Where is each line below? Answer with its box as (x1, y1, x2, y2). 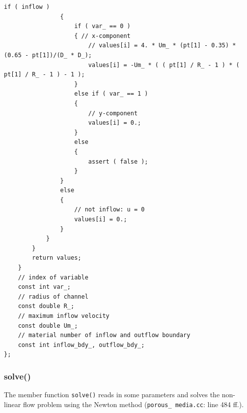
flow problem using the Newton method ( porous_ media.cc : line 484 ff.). (23, 399, 244, 409)
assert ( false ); (88, 158, 148, 165)
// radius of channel (18, 293, 88, 300)
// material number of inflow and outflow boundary (18, 332, 191, 339)
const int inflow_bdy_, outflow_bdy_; (18, 341, 145, 348)
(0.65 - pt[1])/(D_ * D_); (4, 51, 92, 59)
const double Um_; (18, 322, 78, 329)
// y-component (88, 109, 138, 117)
